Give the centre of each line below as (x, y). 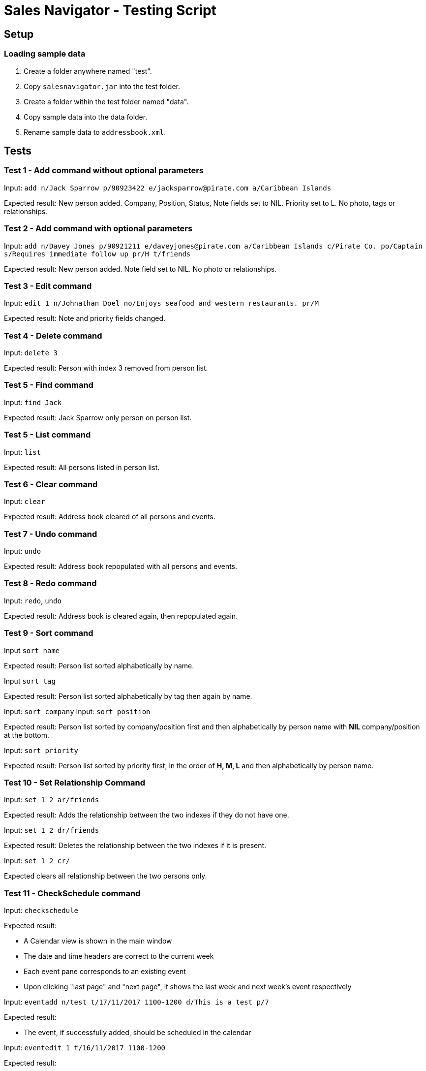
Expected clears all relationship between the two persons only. (106, 876)
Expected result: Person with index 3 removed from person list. (106, 368)
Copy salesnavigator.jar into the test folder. (102, 86)
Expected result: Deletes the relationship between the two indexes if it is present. (135, 846)
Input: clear (25, 502)
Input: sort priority (41, 750)
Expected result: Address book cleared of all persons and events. (110, 517)
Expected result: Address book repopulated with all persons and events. (121, 567)
